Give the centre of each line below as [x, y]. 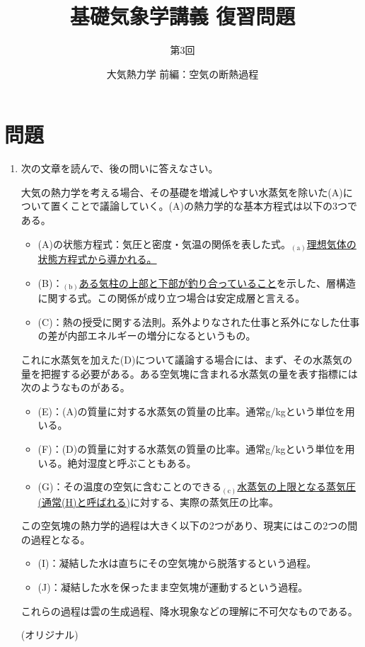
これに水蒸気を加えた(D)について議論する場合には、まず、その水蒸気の [186, 360]
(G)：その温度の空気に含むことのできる [130, 486]
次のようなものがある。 [75, 387]
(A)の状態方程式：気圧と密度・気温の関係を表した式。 [164, 243]
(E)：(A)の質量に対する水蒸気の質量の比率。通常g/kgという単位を [191, 411]
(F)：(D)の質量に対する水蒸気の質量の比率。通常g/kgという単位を [191, 449]
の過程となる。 [56, 539]
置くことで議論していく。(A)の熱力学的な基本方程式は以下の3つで [204, 206]
